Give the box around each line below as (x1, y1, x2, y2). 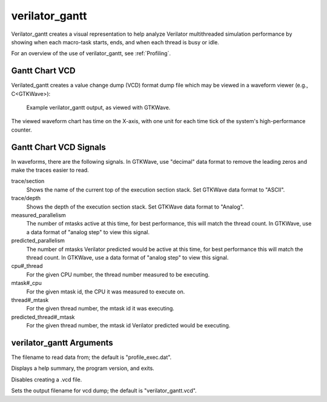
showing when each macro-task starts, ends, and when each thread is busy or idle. (11, 38, 219, 45)
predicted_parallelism (11, 237, 65, 244)
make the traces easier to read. (11, 167, 89, 174)
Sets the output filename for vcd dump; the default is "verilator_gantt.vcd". (11, 387, 197, 394)
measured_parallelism (11, 212, 66, 219)
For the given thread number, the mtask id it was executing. (26, 305, 175, 312)
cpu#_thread (11, 263, 43, 270)
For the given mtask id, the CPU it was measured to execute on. (26, 288, 185, 295)
